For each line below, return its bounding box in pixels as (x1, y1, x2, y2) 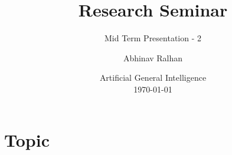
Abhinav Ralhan (123, 51, 183, 64)
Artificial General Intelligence (99, 71, 207, 84)
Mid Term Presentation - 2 (104, 32, 202, 44)
